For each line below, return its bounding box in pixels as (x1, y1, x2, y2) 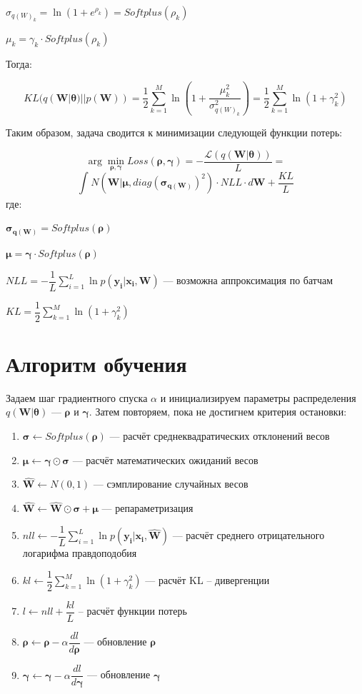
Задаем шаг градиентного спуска (6, 390, 148, 405)
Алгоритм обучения (6, 348, 187, 378)
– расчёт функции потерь (78, 603, 187, 618)
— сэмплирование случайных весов (93, 476, 248, 491)
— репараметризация (101, 501, 193, 516)
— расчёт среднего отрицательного (172, 528, 325, 543)
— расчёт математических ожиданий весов (72, 452, 258, 467)
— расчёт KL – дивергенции (145, 573, 270, 588)
